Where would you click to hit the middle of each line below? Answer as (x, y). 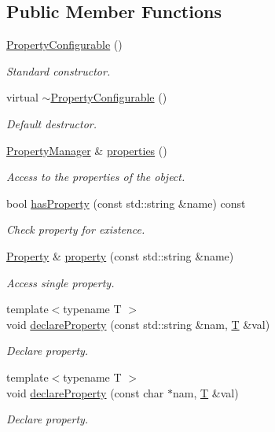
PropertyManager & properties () (87, 150)
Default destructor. (52, 123)
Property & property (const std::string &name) (120, 255)
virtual (22, 97)
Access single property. (60, 282)
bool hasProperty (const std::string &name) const (126, 203)
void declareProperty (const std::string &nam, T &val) (138, 324)
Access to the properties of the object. (96, 177)
